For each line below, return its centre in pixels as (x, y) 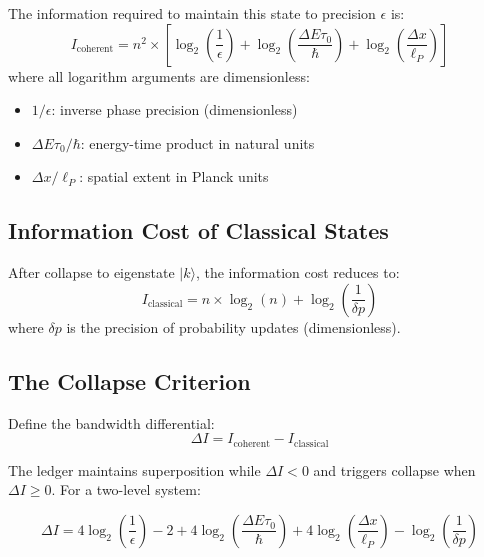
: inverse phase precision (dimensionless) (174, 109)
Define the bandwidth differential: (111, 422)
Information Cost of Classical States (198, 230)
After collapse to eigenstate (91, 272)
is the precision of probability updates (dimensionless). (233, 326)
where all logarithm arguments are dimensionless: (159, 75)
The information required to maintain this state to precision (192, 13)
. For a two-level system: (126, 489)
